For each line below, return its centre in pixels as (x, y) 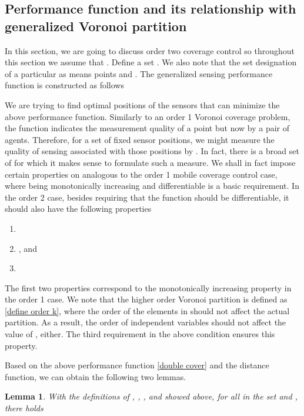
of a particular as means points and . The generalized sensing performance (139, 73)
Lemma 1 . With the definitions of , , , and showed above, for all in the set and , (151, 396)
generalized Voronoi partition (96, 26)
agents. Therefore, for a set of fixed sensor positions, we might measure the (140, 139)
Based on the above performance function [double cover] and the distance (137, 365)
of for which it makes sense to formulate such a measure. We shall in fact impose (150, 162)
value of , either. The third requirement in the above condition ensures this (140, 334)
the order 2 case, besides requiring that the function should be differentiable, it (147, 197)
